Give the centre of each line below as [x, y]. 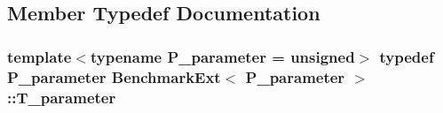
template [40, 56]
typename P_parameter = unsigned [222, 56]
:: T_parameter [62, 97]
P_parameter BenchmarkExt [114, 76]
